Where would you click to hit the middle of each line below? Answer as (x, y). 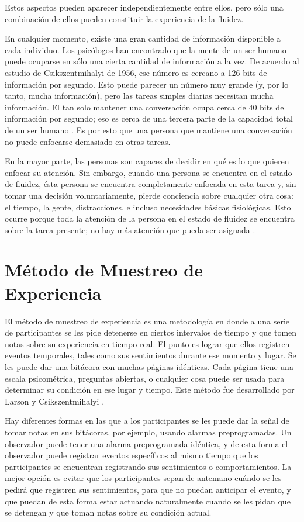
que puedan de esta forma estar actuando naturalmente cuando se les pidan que (148, 501)
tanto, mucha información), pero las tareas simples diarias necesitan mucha (139, 96)
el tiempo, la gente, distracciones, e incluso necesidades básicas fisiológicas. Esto (148, 207)
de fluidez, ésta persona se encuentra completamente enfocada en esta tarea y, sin (151, 184)
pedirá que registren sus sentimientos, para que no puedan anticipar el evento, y (148, 489)
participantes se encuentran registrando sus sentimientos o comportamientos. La (148, 466)
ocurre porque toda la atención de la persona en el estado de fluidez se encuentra (150, 218)
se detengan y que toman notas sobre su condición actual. (108, 512)
